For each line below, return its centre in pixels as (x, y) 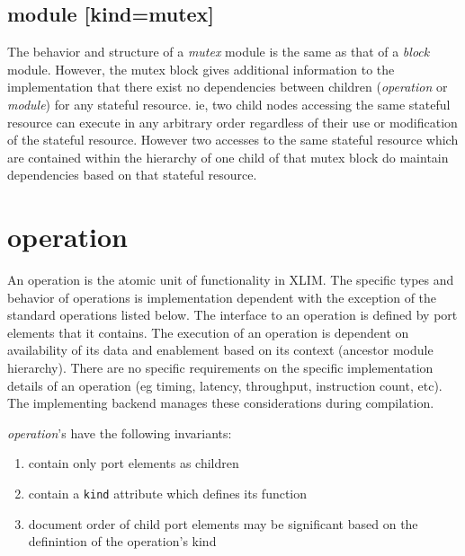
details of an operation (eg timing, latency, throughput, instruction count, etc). (225, 385)
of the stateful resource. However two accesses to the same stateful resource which (233, 140)
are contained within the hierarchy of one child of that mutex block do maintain (228, 157)
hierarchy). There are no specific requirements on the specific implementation (220, 368)
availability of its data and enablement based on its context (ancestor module (220, 350)
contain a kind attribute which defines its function (168, 494)
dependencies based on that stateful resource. (132, 175)
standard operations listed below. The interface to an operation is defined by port (232, 315)
